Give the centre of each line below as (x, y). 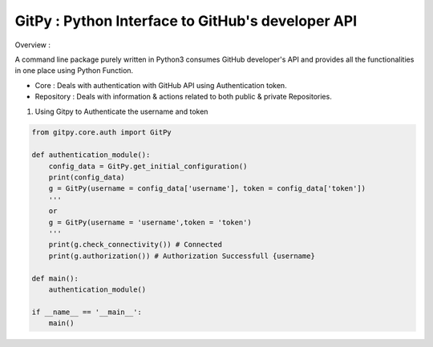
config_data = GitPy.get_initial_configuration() (148, 166)
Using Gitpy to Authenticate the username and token (121, 111)
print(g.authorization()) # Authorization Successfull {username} (182, 256)
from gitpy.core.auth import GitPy (101, 133)
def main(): (55, 278)
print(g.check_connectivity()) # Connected (135, 245)
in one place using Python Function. (74, 71)
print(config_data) (87, 178)
